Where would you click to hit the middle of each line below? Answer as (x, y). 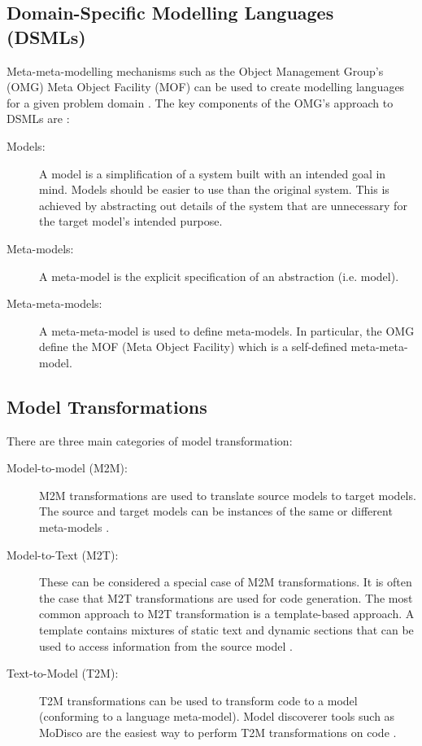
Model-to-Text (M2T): (63, 554)
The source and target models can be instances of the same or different (216, 511)
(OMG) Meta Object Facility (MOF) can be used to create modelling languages (206, 87)
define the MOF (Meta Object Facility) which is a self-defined (193, 347)
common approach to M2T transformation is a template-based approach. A (227, 614)
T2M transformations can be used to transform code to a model (198, 700)
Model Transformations (107, 406)
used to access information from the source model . (166, 645)
